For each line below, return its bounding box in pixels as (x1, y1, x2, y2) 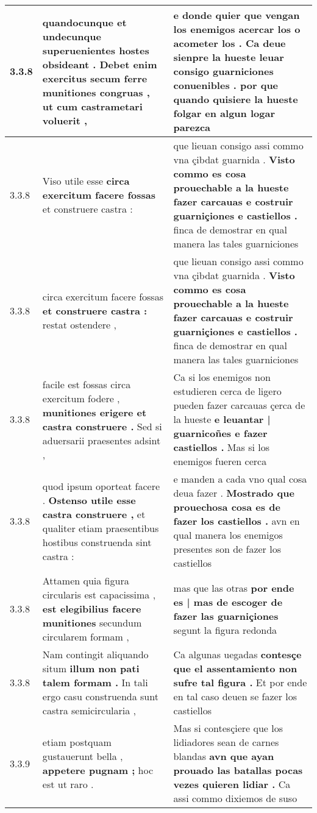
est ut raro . (42, 777, 94, 791)
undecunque (42, 29, 101, 43)
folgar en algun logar (173, 106, 275, 120)
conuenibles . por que (173, 78, 279, 92)
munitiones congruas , (42, 85, 150, 99)
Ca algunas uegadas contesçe (173, 647, 302, 661)
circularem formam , (42, 630, 129, 644)
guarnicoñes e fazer (173, 426, 268, 440)
